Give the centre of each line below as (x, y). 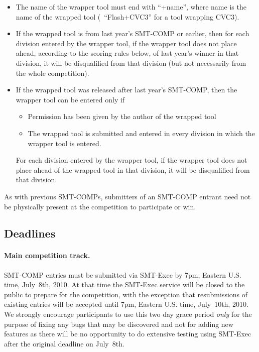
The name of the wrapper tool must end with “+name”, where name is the (131, 7)
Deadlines (30, 233)
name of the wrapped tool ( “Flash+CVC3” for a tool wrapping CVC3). (127, 16)
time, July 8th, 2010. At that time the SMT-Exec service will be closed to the (124, 284)
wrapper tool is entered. (64, 143)
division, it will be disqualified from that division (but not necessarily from (131, 63)
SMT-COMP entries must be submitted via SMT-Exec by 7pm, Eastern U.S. (123, 274)
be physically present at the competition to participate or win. (100, 206)
